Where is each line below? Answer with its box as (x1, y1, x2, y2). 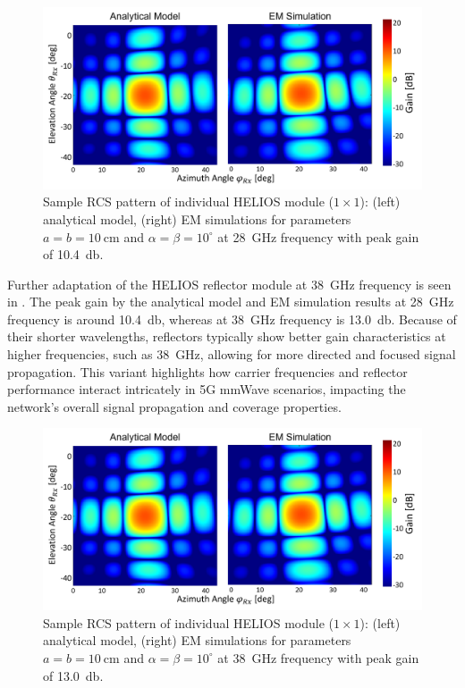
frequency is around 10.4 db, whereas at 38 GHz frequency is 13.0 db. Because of (7, 309, 457, 328)
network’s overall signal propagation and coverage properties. (7, 397, 342, 415)
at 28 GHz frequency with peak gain (217, 227, 419, 246)
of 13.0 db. (43, 666, 104, 684)
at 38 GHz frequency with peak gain (217, 648, 419, 667)
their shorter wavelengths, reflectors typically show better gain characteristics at (7, 327, 446, 346)
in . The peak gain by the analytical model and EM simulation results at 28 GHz (7, 292, 454, 311)
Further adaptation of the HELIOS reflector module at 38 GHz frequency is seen (7, 274, 452, 293)
